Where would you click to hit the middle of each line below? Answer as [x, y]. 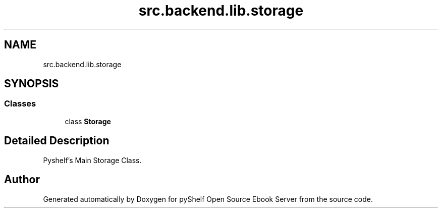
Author [22, 180]
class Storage [88, 121]
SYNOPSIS [32, 84]
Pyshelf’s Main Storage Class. [92, 160]
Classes [20, 104]
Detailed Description [57, 141]
